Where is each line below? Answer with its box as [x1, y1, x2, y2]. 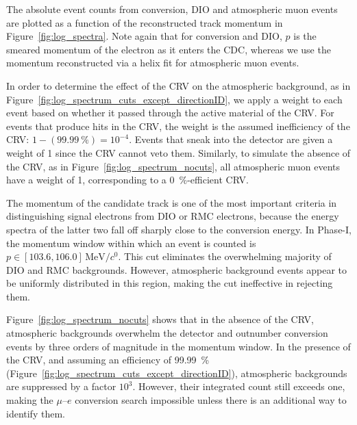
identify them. [6, 406, 65, 420]
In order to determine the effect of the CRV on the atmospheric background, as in [6, 78, 351, 92]
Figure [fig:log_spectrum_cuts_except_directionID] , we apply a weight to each [6, 92, 343, 106]
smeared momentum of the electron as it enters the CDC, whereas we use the [6, 42, 331, 56]
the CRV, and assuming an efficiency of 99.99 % [6, 352, 210, 367]
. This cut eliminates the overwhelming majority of [118, 249, 332, 263]
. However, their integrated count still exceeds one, [132, 379, 345, 394]
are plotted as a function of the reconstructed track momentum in [6, 15, 283, 29]
